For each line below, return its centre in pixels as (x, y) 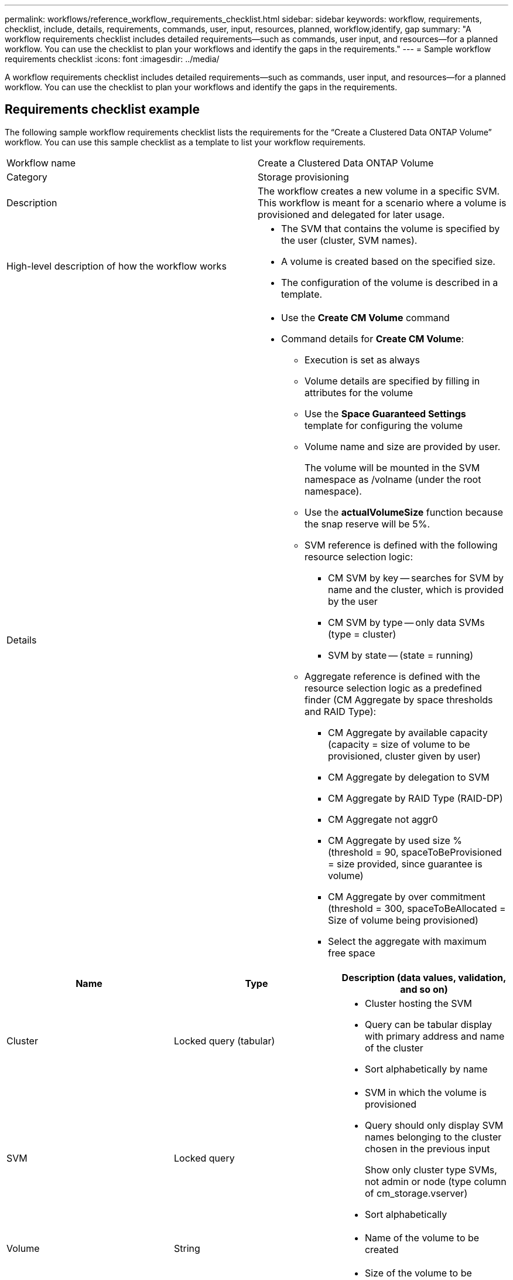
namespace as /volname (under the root (393, 479)
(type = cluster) (362, 634)
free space (352, 953)
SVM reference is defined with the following (401, 545)
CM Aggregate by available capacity (408, 732)
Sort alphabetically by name (426, 1069)
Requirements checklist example (102, 110)
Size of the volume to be (418, 1273)
